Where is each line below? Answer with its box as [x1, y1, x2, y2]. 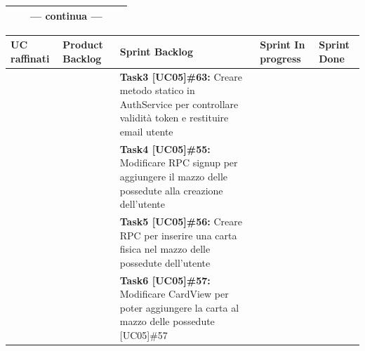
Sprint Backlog [119, 44, 193, 58]
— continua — [30, 8, 102, 22]
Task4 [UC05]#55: [119, 141, 211, 156]
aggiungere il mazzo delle [119, 168, 228, 183]
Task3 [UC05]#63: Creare [119, 69, 242, 84]
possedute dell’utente [119, 255, 211, 270]
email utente [119, 124, 173, 138]
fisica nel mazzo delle [119, 241, 211, 256]
